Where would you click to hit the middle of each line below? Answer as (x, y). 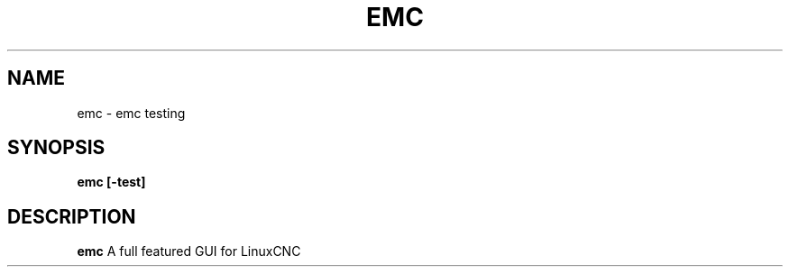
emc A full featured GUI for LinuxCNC (189, 251)
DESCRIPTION (72, 216)
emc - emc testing (131, 113)
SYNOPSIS (56, 148)
